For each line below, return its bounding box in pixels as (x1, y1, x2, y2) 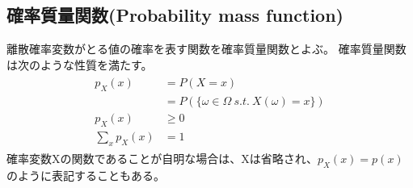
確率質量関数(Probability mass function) (6, 2, 343, 27)
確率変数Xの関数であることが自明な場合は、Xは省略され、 (6, 149, 318, 166)
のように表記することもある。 (6, 166, 165, 183)
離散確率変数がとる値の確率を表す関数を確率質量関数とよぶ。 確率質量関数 (6, 40, 407, 57)
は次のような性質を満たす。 (6, 56, 153, 73)
